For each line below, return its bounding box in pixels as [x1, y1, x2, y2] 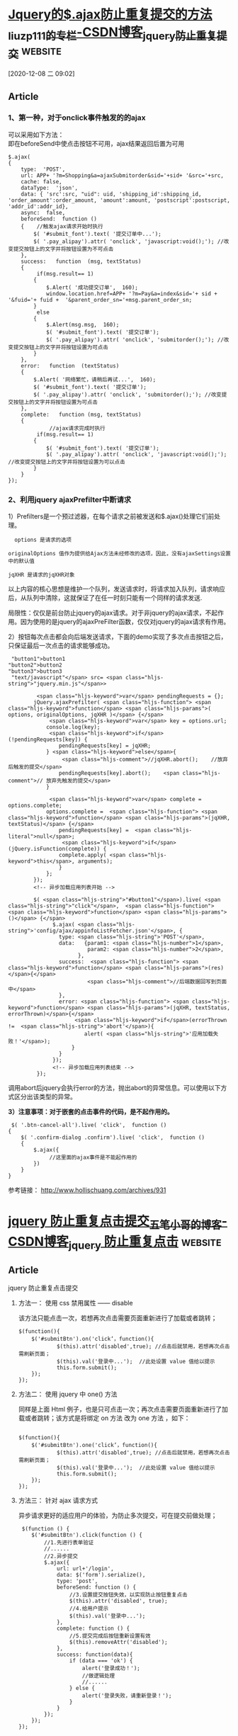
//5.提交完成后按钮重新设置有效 [69, 1633, 151, 1640]
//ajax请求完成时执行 [49, 424, 106, 432]
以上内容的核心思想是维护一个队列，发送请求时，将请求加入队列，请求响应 [8, 585, 225, 594]
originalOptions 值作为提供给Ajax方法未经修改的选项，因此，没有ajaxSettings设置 [8, 550, 231, 557]
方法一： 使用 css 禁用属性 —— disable [18, 1299, 133, 1307]
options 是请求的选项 [14, 536, 72, 544]
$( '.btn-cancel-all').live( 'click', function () [11, 1122, 167, 1129]
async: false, [21, 209, 66, 216]
